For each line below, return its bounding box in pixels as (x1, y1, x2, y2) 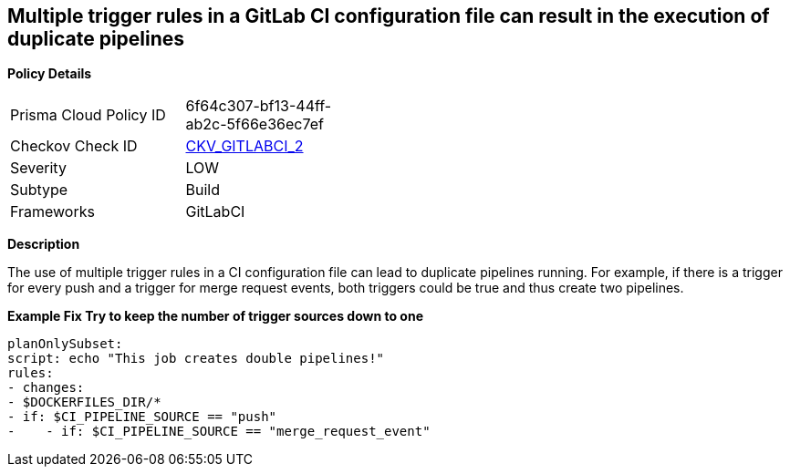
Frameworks (10, 202, 95, 222)
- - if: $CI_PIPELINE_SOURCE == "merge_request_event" (7, 424, 431, 439)
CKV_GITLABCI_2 (185, 137, 304, 156)
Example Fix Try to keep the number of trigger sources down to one (7, 308, 424, 325)
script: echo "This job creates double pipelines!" (7, 351, 385, 366)
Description (7, 236, 80, 252)
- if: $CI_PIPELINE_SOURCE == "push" (7, 409, 277, 425)
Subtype (10, 180, 68, 200)
